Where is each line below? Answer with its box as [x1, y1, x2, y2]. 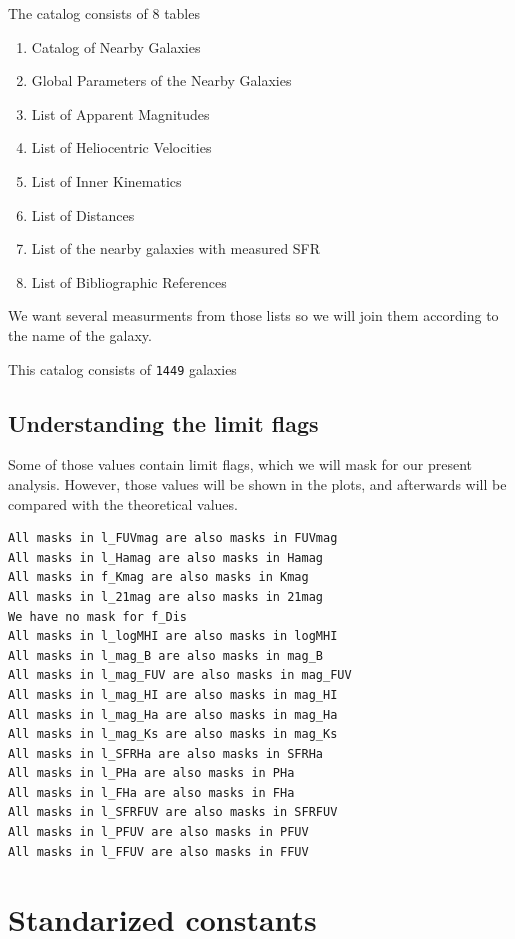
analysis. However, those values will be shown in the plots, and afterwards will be [8, 473, 507, 494]
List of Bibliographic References [31, 271, 227, 292]
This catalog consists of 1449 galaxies [8, 358, 237, 379]
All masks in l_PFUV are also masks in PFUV [8, 825, 309, 840]
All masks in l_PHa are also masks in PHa [8, 766, 295, 781]
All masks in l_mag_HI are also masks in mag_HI [8, 687, 338, 702]
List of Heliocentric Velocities [31, 137, 212, 158]
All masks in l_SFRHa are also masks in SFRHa [8, 746, 323, 761]
